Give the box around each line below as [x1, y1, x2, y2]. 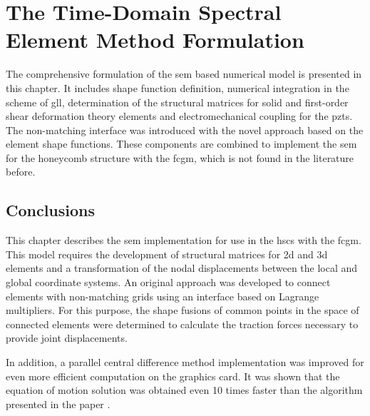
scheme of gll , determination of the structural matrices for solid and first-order [6, 94, 349, 109]
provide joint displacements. [6, 330, 128, 345]
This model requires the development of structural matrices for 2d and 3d [6, 246, 328, 261]
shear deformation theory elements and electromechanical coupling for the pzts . [6, 108, 353, 123]
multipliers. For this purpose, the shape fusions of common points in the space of [6, 303, 359, 318]
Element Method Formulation [6, 25, 304, 54]
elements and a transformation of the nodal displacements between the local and [6, 260, 358, 275]
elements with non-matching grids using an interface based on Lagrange [6, 288, 319, 303]
